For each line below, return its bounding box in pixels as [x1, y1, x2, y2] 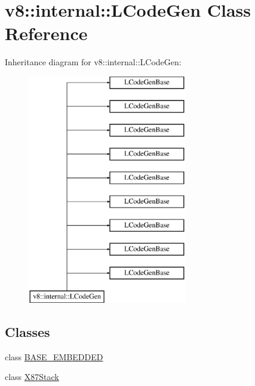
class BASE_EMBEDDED [5, 350, 103, 363]
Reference [5, 21, 88, 45]
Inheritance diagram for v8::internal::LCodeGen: [5, 56, 182, 68]
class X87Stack [5, 370, 59, 383]
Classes [5, 322, 50, 341]
